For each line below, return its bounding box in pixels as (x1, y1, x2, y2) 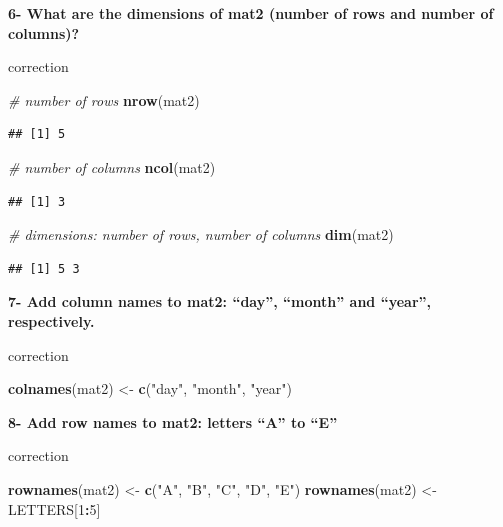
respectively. (8, 310, 95, 331)
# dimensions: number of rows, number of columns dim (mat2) (8, 224, 394, 245)
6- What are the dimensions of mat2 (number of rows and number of (8, 3, 494, 23)
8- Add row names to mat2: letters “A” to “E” (8, 411, 338, 432)
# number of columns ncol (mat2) (8, 156, 216, 177)
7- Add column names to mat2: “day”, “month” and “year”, (8, 291, 431, 312)
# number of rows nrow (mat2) (8, 89, 200, 110)
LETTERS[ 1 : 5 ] (8, 498, 101, 519)
